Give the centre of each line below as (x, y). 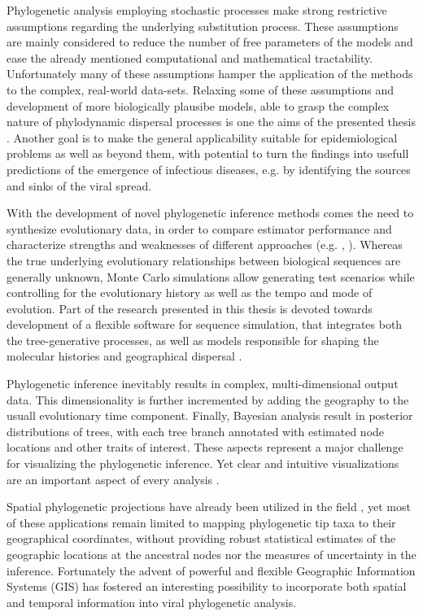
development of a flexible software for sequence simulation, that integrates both (205, 324)
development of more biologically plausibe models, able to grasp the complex (198, 105)
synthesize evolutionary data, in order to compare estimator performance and (199, 228)
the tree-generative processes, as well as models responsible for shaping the (193, 340)
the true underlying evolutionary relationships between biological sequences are (204, 260)
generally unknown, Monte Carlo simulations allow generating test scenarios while (211, 276)
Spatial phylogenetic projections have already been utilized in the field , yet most (209, 507)
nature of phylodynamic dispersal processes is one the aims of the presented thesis (211, 122)
